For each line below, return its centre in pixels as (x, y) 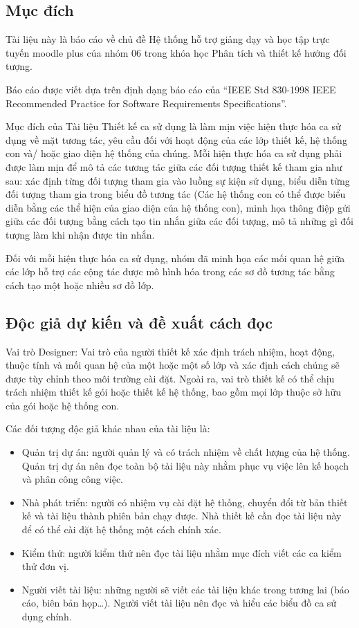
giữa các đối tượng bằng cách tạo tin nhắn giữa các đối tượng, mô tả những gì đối (179, 221)
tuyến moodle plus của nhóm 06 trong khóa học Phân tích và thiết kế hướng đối (176, 52)
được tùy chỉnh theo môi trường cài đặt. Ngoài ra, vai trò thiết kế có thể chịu (170, 378)
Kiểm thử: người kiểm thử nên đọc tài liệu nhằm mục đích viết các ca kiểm (182, 552)
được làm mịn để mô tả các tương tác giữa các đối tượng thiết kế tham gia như (174, 166)
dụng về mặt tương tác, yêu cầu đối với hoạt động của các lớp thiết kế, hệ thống (176, 139)
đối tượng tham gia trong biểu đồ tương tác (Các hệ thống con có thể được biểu (176, 194)
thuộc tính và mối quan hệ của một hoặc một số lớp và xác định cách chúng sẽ (173, 365)
